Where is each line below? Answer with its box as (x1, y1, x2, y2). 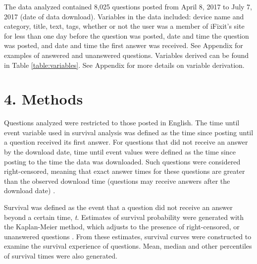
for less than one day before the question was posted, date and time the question (4, 30, 249, 41)
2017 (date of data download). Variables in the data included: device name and (4, 11, 244, 21)
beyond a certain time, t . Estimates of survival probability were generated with (4, 211, 244, 222)
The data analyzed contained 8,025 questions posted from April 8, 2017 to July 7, (4, 1, 253, 11)
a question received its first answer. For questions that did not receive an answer (4, 137, 248, 147)
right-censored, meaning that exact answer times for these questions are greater (4, 166, 245, 176)
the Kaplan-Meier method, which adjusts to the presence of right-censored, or (4, 221, 240, 232)
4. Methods (4, 89, 83, 109)
